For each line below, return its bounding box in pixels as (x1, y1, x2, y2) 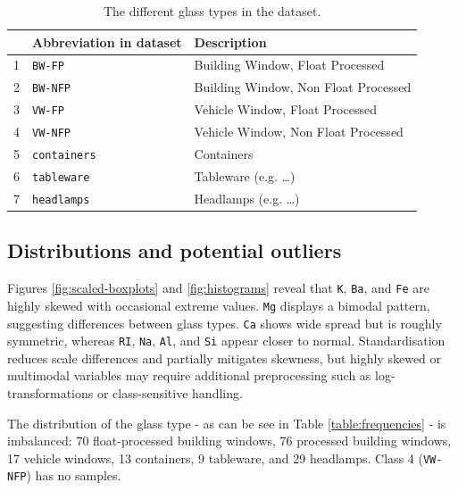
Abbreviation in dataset (32, 32, 182, 51)
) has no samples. (26, 466, 121, 485)
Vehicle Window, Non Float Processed (194, 122, 404, 141)
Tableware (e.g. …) (194, 167, 296, 185)
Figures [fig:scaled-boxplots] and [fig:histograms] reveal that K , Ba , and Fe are (7, 279, 429, 297)
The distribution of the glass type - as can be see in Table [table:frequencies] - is (7, 413, 446, 432)
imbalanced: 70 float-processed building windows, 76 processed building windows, (7, 431, 452, 450)
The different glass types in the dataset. (103, 2, 321, 20)
